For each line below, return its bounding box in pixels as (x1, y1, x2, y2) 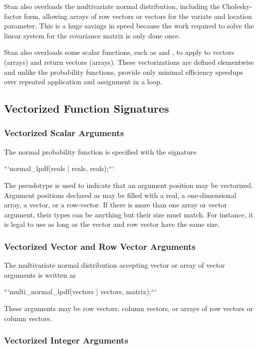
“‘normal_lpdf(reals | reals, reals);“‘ (4, 163, 114, 174)
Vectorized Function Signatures (4, 101, 169, 116)
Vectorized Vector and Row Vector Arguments (4, 240, 196, 252)
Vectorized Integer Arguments (4, 334, 128, 347)
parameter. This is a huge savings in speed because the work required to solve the (4, 20, 254, 31)
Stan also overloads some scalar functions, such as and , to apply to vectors (4, 47, 235, 57)
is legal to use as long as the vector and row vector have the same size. (4, 219, 220, 229)
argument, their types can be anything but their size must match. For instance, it (4, 209, 254, 219)
